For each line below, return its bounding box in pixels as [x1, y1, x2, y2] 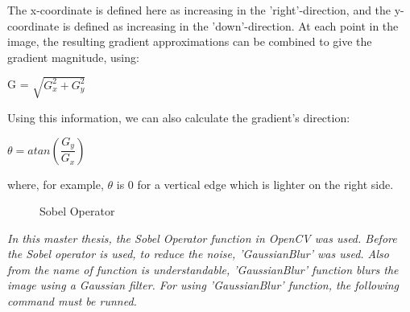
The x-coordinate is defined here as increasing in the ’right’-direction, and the [7, 2, 391, 18]
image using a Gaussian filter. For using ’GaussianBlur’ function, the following [7, 277, 400, 294]
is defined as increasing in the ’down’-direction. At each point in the [62, 17, 399, 34]
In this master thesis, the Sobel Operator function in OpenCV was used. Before [7, 229, 397, 246]
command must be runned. [7, 293, 137, 310]
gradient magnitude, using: [7, 48, 139, 65]
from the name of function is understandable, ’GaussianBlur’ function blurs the [7, 261, 399, 277]
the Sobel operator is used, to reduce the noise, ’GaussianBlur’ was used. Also [7, 245, 389, 262]
